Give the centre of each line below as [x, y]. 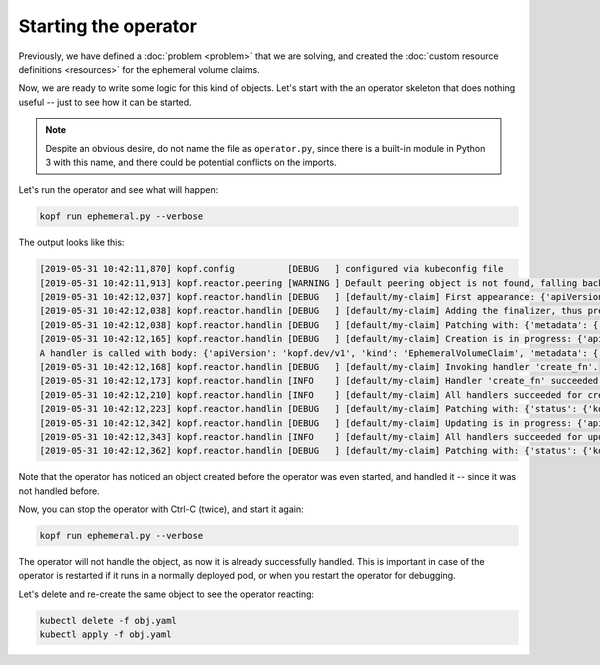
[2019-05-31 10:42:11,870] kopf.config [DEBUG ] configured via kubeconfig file [271, 269]
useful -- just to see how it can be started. [105, 102]
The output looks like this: [71, 242]
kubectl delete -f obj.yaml [108, 620]
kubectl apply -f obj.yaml [105, 634]
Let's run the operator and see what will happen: [118, 190]
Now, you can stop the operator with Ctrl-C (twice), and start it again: [161, 509]
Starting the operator [107, 26]
